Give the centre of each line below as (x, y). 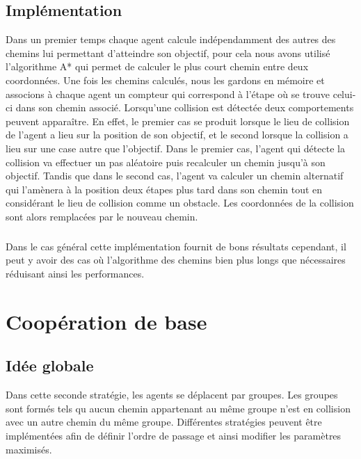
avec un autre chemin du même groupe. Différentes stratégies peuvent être (164, 422)
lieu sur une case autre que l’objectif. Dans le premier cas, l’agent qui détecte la (175, 148)
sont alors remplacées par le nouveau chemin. (102, 216)
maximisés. (29, 449)
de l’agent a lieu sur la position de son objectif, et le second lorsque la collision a (177, 135)
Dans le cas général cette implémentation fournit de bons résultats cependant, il (176, 246)
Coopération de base (106, 321)
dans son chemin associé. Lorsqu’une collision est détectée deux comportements (185, 107)
